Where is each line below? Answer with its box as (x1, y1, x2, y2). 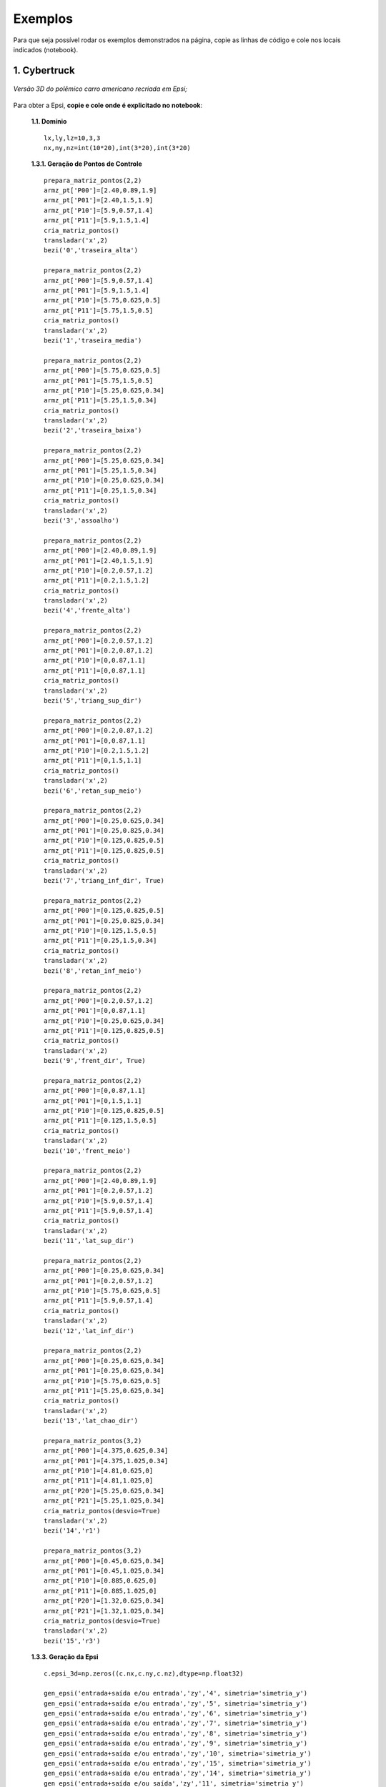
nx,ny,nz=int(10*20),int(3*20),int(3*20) (44, 144, 191, 152)
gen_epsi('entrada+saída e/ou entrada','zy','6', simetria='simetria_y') (44, 1709, 308, 1718)
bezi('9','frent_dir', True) (44, 1056, 146, 1065)
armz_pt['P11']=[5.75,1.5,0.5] (44, 306, 154, 315)
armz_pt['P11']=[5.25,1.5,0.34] (44, 397, 157, 405)
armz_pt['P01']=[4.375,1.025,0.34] (44, 1457, 169, 1465)
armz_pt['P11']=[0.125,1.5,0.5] (44, 1117, 157, 1125)
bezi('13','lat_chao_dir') (44, 1417, 139, 1425)
